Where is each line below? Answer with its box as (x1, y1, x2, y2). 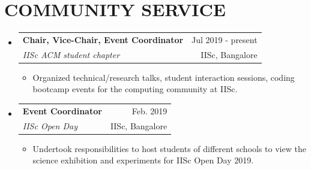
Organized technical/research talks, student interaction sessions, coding (32, 71, 295, 83)
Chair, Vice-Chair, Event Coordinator (22, 33, 184, 45)
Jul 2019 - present (192, 33, 258, 45)
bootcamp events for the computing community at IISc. (32, 83, 238, 95)
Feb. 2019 (131, 104, 168, 117)
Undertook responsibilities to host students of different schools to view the (32, 142, 306, 154)
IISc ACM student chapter (22, 48, 120, 60)
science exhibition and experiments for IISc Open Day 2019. (32, 154, 254, 166)
